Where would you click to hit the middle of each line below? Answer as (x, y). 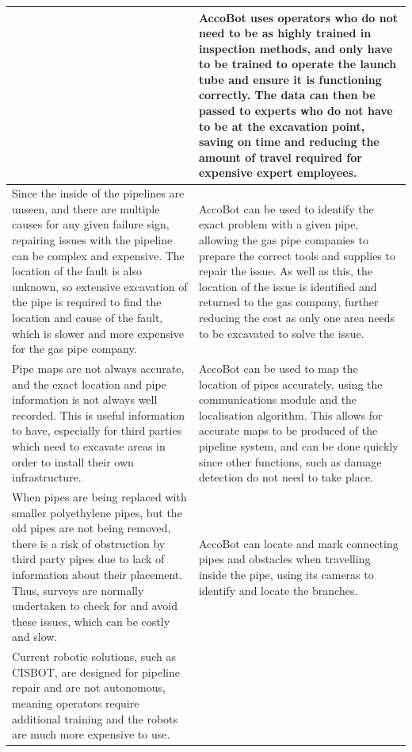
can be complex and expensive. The (98, 255)
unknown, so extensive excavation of (100, 286)
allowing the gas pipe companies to (283, 240)
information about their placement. (97, 575)
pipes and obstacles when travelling (284, 559)
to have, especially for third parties (97, 430)
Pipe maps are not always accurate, (98, 368)
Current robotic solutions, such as (94, 656)
